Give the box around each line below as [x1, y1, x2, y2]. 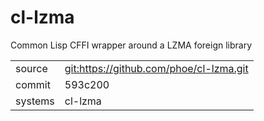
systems [15, 94, 55, 108]
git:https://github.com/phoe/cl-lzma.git [64, 61, 249, 75]
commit [15, 77, 51, 91]
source [15, 61, 48, 75]
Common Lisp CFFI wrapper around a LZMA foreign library [10, 39, 253, 51]
